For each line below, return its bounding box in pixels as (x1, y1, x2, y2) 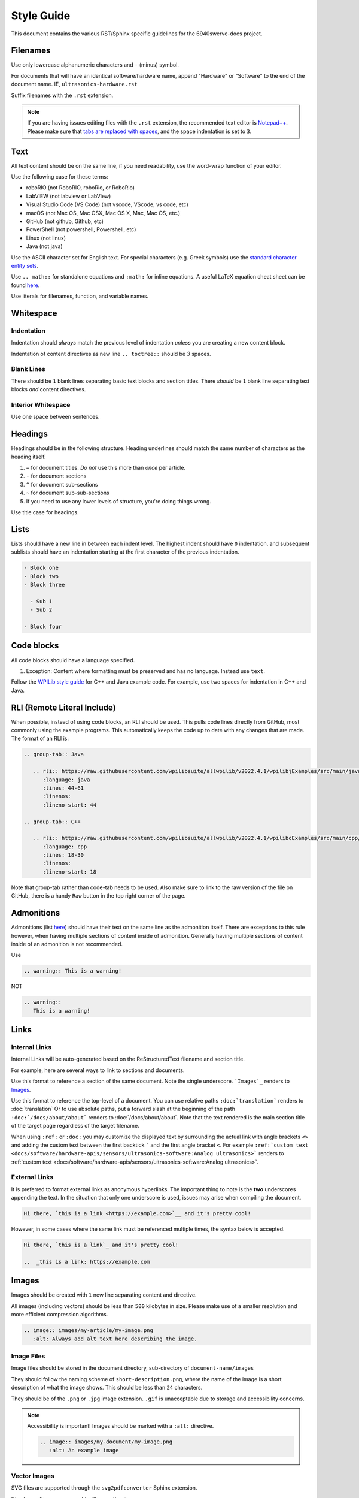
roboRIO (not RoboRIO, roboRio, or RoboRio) (26, 184, 135, 191)
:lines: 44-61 (42, 784, 84, 791)
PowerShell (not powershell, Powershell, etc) (26, 226, 136, 233)
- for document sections (26, 472, 87, 479)
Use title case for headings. (11, 509, 79, 516)
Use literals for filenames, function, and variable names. (11, 292, 149, 300)
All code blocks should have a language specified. (11, 656, 135, 663)
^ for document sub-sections (26, 481, 98, 488)
